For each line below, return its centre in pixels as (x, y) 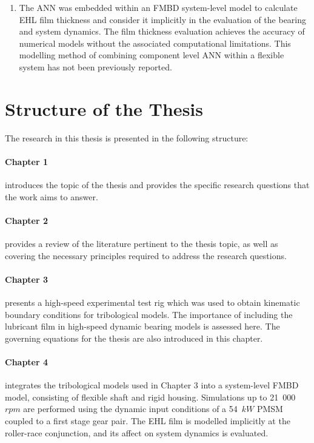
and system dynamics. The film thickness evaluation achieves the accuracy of (162, 31)
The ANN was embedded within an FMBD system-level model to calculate (158, 7)
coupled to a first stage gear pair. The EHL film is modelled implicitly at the (148, 421)
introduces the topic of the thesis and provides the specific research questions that (157, 185)
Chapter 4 (27, 362)
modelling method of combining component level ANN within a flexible (152, 55)
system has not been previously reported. (95, 66)
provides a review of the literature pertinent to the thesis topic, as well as (142, 244)
